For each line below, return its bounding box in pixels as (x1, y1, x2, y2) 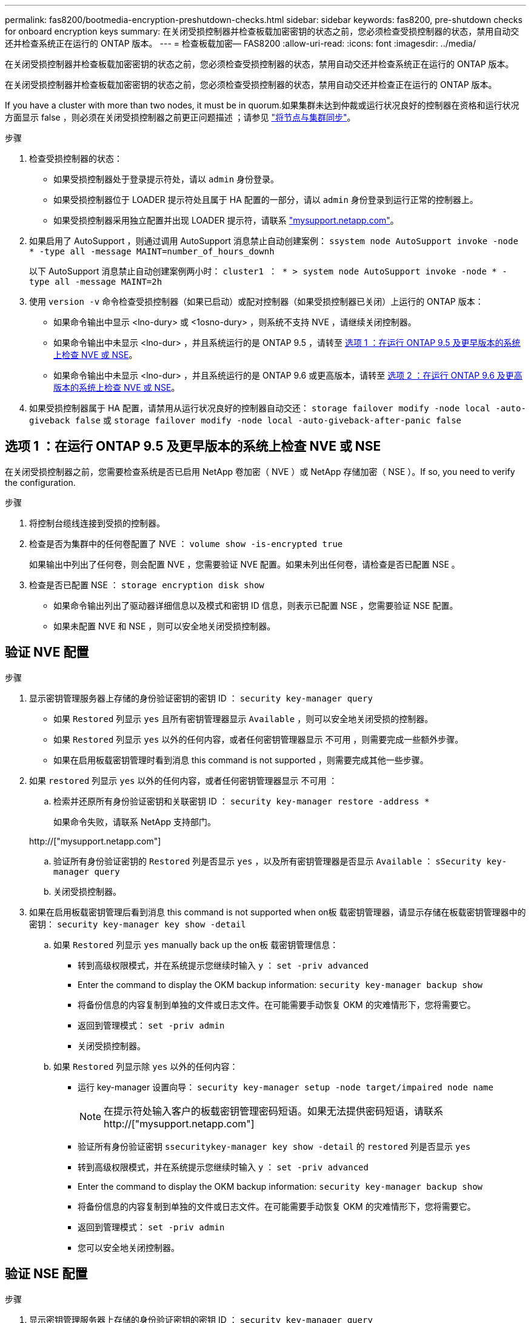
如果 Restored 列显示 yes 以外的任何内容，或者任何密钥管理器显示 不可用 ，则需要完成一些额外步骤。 (53, 734, 464, 744)
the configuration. (5, 477, 76, 488)
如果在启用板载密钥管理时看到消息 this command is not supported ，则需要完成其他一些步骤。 (53, 754, 429, 765)
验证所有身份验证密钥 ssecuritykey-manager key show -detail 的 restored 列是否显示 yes (78, 1141, 471, 1152)
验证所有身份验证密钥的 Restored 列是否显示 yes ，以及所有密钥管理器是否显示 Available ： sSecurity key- (53, 855, 507, 866)
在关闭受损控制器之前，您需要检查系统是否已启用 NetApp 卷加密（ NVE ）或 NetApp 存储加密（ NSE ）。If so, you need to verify (5, 466, 515, 477)
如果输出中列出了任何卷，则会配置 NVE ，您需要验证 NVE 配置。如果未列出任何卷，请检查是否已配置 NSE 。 (29, 559, 460, 569)
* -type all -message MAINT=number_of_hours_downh (29, 247, 275, 256)
